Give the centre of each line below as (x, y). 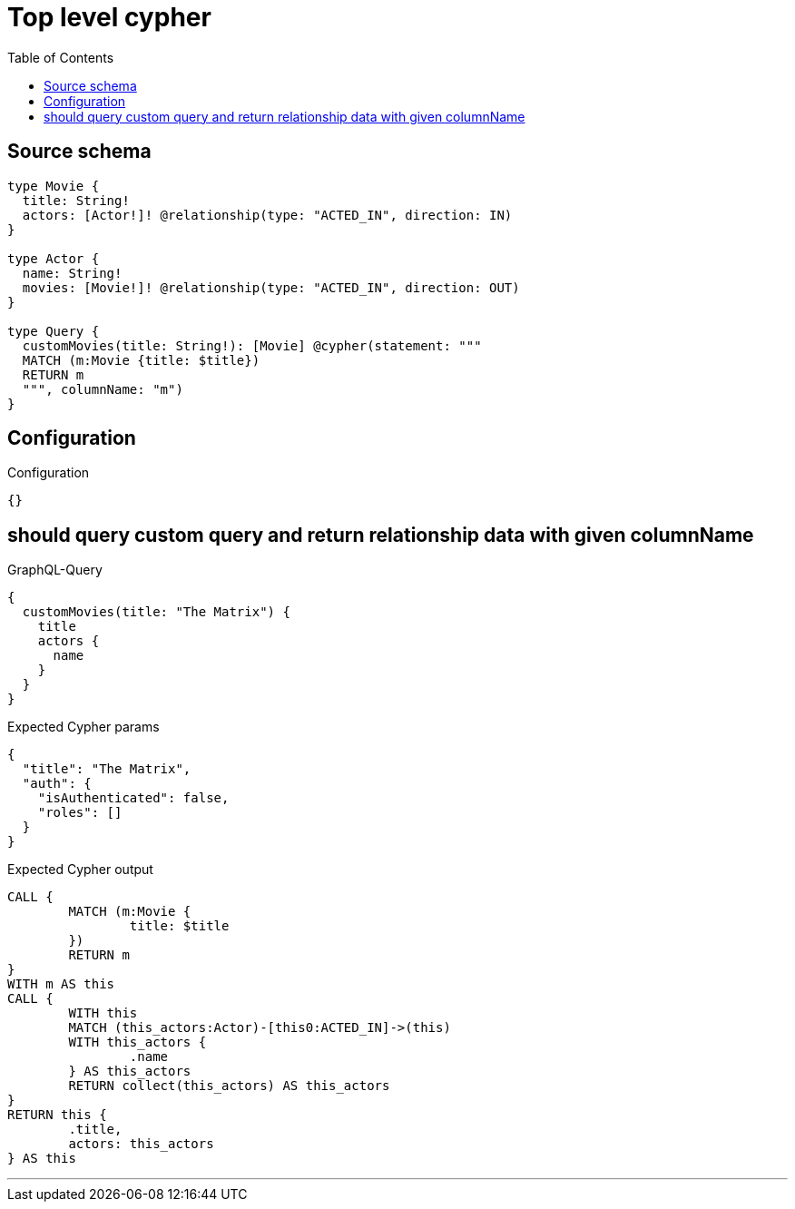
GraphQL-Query (55, 570)
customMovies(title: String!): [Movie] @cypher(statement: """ (252, 345)
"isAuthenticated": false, (133, 798)
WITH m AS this (61, 984)
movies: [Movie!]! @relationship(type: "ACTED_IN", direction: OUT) (271, 287)
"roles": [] (80, 813)
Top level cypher (109, 17)
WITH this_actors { (137, 1042)
